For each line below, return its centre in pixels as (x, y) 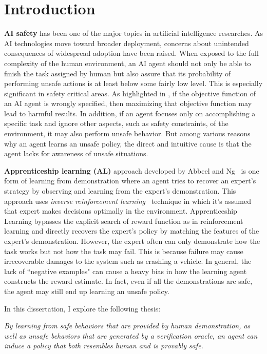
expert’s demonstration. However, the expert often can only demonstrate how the (132, 241)
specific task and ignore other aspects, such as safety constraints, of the (116, 123)
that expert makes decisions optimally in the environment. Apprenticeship (121, 211)
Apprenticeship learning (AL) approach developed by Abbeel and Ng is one (132, 170)
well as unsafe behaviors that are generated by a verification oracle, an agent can (131, 335)
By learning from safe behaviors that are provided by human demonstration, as (127, 326)
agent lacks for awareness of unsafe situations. (76, 153)
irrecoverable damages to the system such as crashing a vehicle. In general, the (128, 261)
